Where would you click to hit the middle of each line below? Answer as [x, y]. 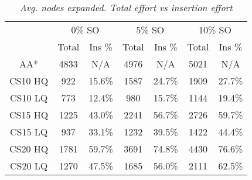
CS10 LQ [29, 98]
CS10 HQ [29, 81]
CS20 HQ [29, 149]
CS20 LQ [29, 166]
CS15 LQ [29, 132]
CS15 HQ [29, 115]
